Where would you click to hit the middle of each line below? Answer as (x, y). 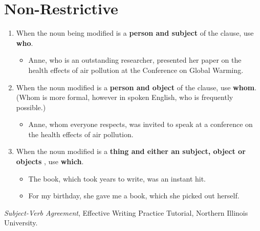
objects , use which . (50, 161)
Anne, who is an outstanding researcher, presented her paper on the (135, 60)
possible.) (31, 107)
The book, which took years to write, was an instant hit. (117, 178)
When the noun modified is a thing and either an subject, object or (131, 151)
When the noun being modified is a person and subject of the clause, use (135, 33)
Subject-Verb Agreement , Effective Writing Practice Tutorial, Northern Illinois (126, 212)
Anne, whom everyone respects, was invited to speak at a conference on (140, 124)
